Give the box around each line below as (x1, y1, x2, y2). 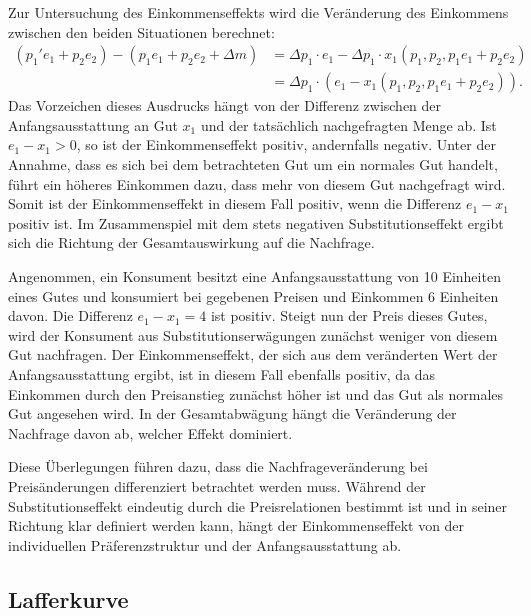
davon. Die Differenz (8, 305, 133, 326)
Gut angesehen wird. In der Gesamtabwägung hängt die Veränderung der (8, 403, 457, 424)
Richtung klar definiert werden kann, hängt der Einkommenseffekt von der (8, 515, 465, 536)
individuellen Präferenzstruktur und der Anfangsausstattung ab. (8, 534, 402, 555)
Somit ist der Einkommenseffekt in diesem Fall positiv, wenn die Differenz (8, 193, 462, 214)
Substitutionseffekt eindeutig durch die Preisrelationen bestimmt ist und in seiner (8, 495, 508, 516)
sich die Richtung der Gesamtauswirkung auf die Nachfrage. (8, 232, 375, 253)
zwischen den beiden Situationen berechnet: (8, 21, 275, 42)
